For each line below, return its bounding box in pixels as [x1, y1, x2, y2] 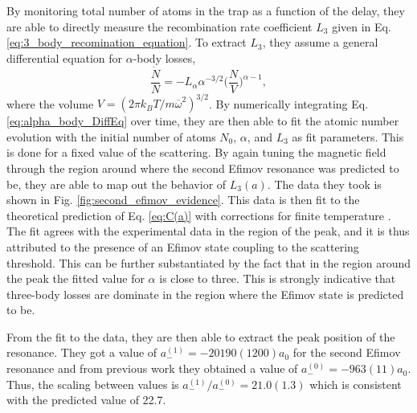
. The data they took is [267, 175, 382, 192]
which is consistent [309, 375, 402, 392]
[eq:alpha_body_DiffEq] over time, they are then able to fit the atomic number [6, 112, 399, 129]
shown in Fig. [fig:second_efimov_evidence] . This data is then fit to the [6, 191, 360, 208]
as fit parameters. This [292, 128, 404, 145]
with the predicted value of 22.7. [6, 391, 166, 408]
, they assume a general [262, 34, 378, 51]
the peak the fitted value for [6, 270, 145, 287]
